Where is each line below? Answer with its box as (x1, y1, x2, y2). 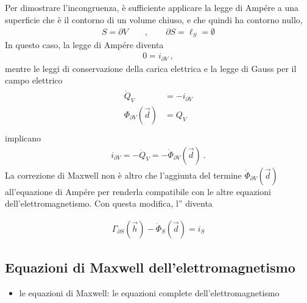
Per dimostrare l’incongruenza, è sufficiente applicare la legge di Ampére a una (5, 1, 299, 13)
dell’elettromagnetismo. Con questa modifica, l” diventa (5, 197, 213, 210)
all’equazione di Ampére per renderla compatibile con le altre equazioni (5, 185, 271, 198)
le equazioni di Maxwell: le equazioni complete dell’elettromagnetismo (19, 287, 280, 299)
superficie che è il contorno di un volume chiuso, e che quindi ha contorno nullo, (5, 13, 303, 26)
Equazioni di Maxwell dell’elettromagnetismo (5, 258, 295, 277)
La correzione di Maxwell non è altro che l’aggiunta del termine (5, 168, 242, 181)
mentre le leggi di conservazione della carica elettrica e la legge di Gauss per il (5, 62, 297, 74)
